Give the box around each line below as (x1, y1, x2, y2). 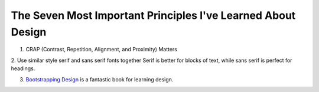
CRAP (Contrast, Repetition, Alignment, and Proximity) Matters (25, 46, 177, 53)
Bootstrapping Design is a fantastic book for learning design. (25, 75, 174, 83)
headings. (11, 65, 35, 72)
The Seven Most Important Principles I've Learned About (11, 9, 296, 22)
